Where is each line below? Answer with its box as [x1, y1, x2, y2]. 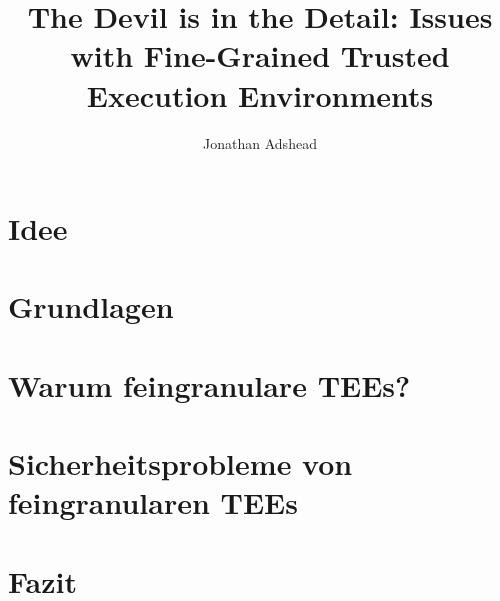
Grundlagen [8, 286, 174, 327]
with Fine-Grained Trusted [70, 35, 450, 76]
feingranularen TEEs [8, 482, 298, 523]
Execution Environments [86, 74, 434, 115]
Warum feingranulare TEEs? [8, 364, 411, 405]
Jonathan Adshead [203, 132, 317, 153]
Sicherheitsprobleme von [8, 443, 353, 484]
